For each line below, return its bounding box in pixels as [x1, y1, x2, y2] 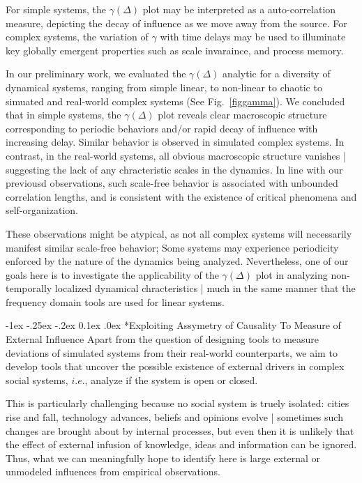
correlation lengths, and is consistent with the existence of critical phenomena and [6, 189, 357, 204]
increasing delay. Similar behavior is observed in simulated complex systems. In [6, 135, 345, 149]
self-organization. [6, 203, 78, 217]
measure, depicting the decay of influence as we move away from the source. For [6, 15, 347, 30]
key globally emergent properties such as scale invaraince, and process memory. [6, 43, 344, 57]
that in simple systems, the [6, 107, 121, 122]
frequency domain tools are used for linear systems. [6, 294, 225, 309]
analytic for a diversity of [223, 66, 331, 81]
